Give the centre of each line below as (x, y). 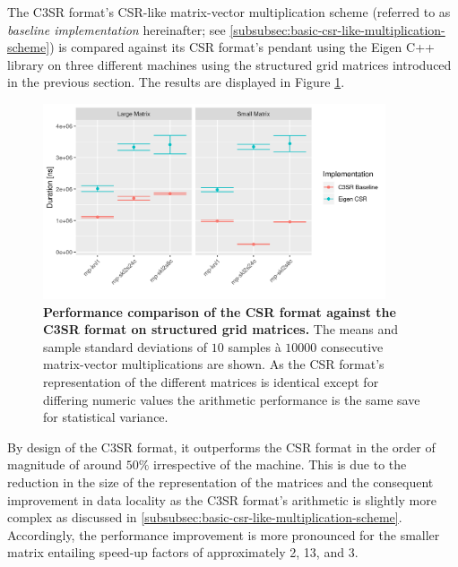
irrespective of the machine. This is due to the (280, 464)
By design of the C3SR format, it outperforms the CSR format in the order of (221, 447)
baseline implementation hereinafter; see (117, 29)
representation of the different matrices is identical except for (211, 381)
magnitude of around (65, 464)
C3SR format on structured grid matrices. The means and (221, 329)
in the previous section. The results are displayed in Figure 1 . (176, 82)
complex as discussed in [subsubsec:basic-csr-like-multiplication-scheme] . (205, 517)
